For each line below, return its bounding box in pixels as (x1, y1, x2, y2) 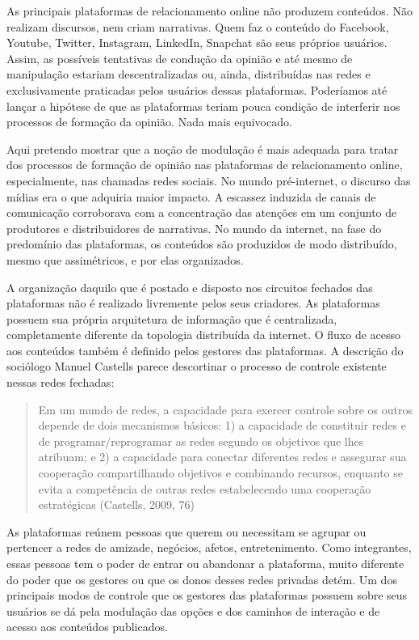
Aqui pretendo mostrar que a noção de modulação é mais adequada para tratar (6, 140, 399, 157)
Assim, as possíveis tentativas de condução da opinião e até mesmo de (6, 49, 353, 66)
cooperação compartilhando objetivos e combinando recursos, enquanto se (38, 464, 403, 481)
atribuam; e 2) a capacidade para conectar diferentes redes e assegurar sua (38, 448, 407, 465)
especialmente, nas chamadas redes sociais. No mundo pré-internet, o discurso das (6, 172, 411, 189)
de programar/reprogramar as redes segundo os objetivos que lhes (38, 432, 364, 449)
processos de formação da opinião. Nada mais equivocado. (6, 113, 292, 130)
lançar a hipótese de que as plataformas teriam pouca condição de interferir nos (6, 97, 400, 114)
